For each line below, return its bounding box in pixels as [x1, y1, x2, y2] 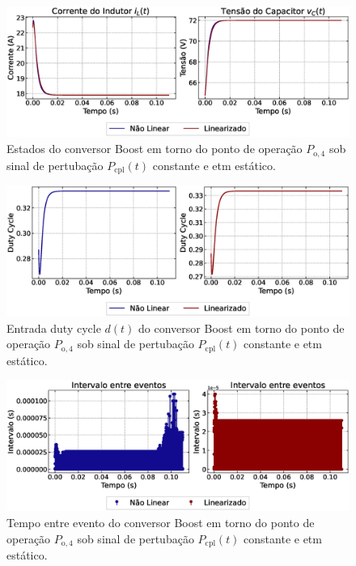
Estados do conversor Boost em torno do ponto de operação [6, 140, 303, 157]
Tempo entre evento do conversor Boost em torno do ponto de [6, 514, 315, 531]
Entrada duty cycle [6, 319, 101, 336]
